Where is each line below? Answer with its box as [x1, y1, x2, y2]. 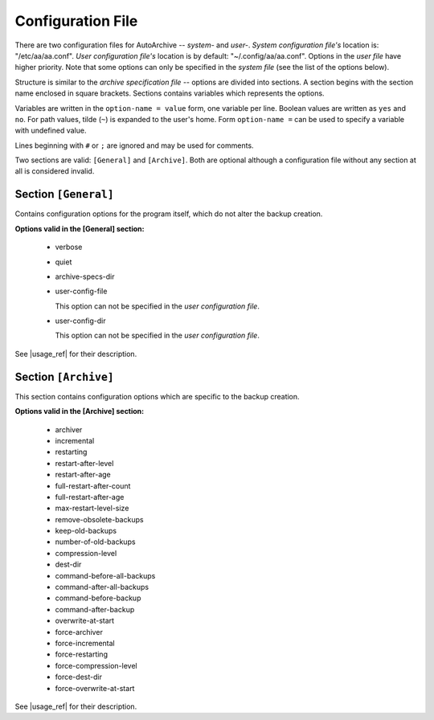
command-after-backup [55, 604, 135, 614]
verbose [55, 242, 83, 252]
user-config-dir [55, 316, 106, 325]
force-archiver [55, 627, 104, 636]
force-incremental [55, 638, 116, 648]
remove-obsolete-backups [55, 514, 144, 524]
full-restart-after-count [55, 481, 131, 490]
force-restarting [55, 649, 108, 659]
